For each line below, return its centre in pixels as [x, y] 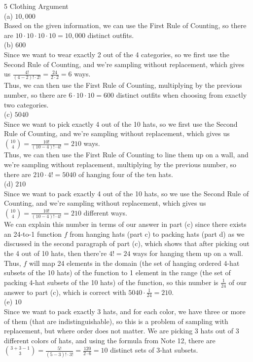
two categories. [26, 104]
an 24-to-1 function [33, 234]
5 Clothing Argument [36, 6]
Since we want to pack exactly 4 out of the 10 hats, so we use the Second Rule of [126, 193]
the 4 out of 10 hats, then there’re [55, 253]
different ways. [105, 212]
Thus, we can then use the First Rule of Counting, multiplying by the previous [123, 85]
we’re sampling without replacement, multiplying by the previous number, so [120, 164]
